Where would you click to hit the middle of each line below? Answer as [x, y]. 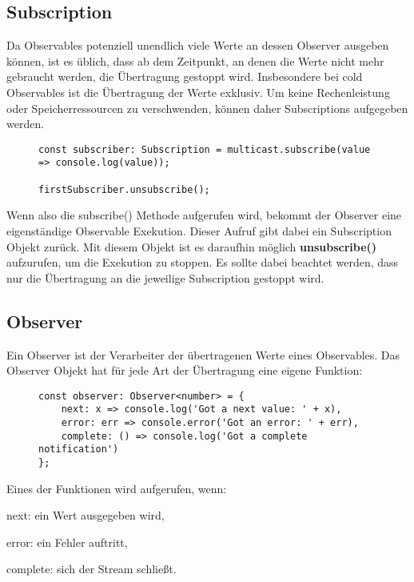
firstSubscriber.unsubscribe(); [124, 189]
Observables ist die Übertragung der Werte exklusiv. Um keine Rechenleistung [198, 92]
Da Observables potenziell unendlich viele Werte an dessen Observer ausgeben [198, 45]
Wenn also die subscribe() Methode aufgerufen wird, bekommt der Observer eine [204, 215]
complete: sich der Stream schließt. [92, 569]
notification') [79, 450]
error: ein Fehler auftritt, [67, 542]
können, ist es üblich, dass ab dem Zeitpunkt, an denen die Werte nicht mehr [195, 60]
